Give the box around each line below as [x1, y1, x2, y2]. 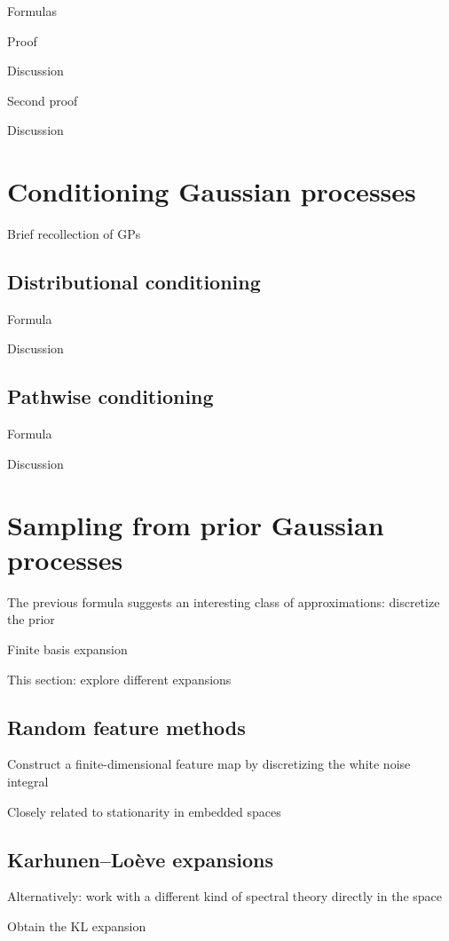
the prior [7, 610, 55, 629]
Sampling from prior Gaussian [7, 506, 384, 542]
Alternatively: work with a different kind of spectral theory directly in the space [7, 887, 443, 905]
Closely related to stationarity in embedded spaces [7, 802, 281, 820]
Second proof [7, 91, 78, 109]
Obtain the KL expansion [7, 916, 146, 935]
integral [7, 771, 49, 790]
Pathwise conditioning [7, 383, 214, 410]
